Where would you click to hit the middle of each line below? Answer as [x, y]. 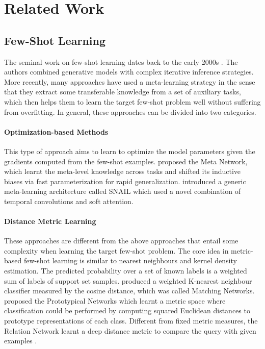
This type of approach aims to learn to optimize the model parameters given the [130, 151]
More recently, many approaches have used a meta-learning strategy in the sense [130, 81]
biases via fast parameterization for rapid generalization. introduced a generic [125, 181]
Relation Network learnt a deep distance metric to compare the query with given [130, 330]
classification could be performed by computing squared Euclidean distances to [127, 310]
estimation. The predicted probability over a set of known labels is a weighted [126, 271]
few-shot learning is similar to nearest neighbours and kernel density [130, 260]
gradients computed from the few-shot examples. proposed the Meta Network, [126, 161]
